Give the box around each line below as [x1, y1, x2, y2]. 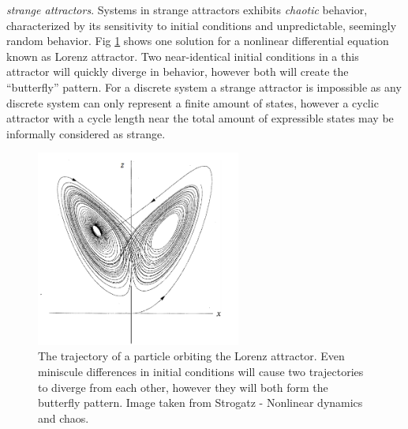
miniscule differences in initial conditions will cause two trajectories [38, 363, 364, 379]
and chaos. [38, 409, 89, 426]
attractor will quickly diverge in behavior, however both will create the [6, 63, 349, 80]
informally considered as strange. [6, 125, 166, 141]
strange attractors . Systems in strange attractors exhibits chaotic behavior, [6, 2, 368, 17]
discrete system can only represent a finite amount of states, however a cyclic [6, 94, 379, 111]
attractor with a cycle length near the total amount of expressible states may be [6, 110, 394, 126]
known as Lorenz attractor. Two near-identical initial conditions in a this [6, 47, 359, 64]
